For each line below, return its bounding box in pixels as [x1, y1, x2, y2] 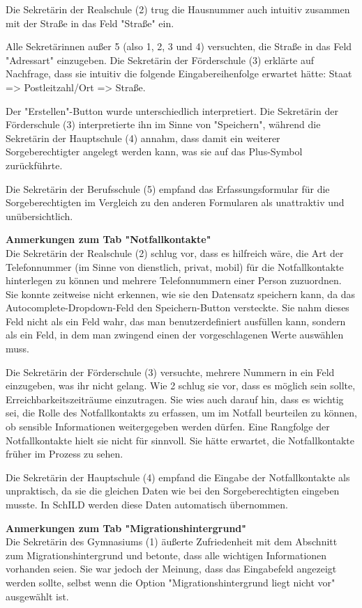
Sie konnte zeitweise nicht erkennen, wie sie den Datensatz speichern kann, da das [6, 286, 356, 301]
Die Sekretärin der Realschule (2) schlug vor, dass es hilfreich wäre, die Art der [6, 245, 344, 260]
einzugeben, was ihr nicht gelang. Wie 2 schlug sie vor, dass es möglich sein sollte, [6, 378, 356, 393]
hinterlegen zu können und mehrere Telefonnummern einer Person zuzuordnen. [6, 273, 342, 288]
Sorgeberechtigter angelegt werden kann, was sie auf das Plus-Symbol [6, 144, 303, 159]
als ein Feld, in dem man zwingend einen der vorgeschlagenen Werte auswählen [6, 327, 344, 342]
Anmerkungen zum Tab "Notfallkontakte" [6, 232, 211, 247]
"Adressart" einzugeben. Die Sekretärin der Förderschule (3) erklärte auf [6, 52, 315, 67]
